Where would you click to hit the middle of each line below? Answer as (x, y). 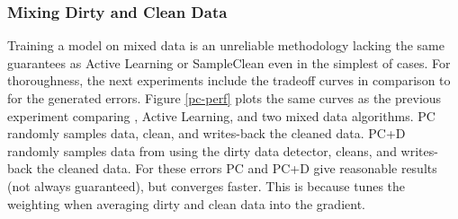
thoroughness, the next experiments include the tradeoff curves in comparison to (229, 80)
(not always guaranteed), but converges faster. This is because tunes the (207, 185)
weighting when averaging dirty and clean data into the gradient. (186, 203)
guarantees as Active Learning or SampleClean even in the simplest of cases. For (229, 62)
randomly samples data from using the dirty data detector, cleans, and (202, 150)
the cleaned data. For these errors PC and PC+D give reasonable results (237, 168)
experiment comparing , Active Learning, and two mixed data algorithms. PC (221, 115)
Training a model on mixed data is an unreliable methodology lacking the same (226, 45)
